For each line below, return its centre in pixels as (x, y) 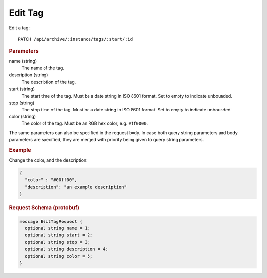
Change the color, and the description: (48, 160)
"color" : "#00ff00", (51, 180)
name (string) (23, 61)
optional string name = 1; (58, 228)
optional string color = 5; (59, 256)
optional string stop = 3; (58, 242)
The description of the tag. (49, 82)
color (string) (22, 116)
